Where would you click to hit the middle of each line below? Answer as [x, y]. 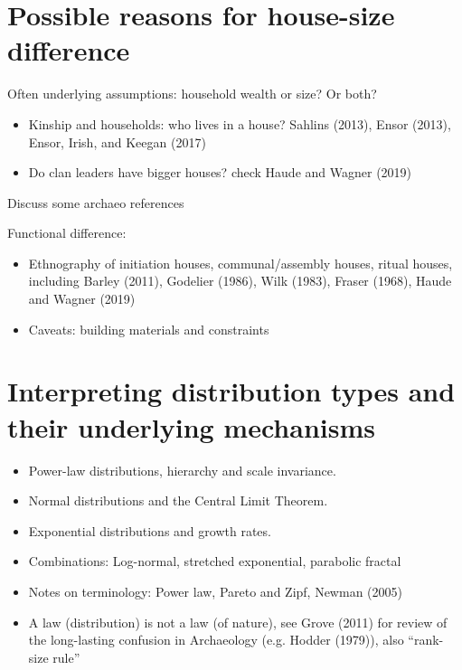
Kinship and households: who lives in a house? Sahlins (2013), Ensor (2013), [240, 123]
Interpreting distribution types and [231, 391]
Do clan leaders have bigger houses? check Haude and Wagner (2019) [220, 172]
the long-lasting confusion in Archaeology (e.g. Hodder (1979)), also [216, 640]
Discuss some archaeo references [96, 202]
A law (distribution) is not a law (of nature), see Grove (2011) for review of [238, 622]
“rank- [426, 640]
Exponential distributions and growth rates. [150, 530]
